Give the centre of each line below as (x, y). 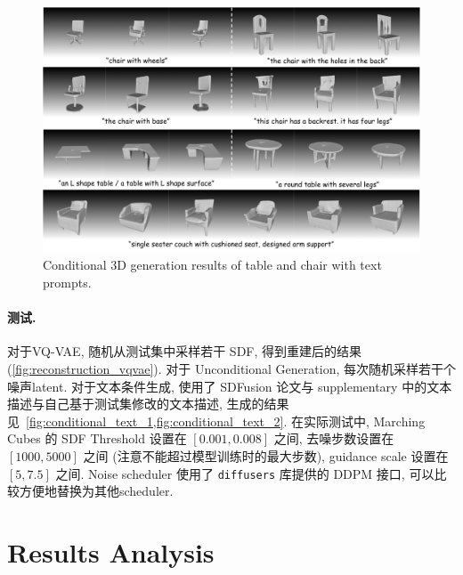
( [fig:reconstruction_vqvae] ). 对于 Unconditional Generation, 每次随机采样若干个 (231, 368)
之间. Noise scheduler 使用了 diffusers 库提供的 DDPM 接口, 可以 (245, 473)
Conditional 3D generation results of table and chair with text (212, 265)
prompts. (67, 282)
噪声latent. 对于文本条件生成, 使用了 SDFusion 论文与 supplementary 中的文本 (230, 386)
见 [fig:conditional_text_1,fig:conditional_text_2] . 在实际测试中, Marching (216, 421)
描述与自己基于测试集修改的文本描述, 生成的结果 (148, 404)
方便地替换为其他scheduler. (96, 491)
